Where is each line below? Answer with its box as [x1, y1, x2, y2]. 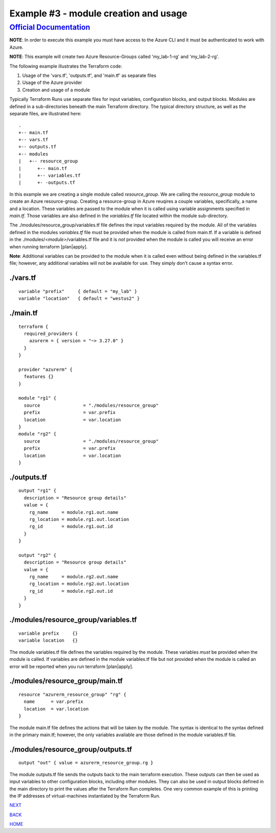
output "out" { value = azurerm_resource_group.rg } [18, 760, 153, 766]
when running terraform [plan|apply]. [9, 243, 88, 249]
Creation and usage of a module [22, 87, 90, 93]
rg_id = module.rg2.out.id [29, 588, 113, 594]
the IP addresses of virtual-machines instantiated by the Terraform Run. [9, 793, 160, 799]
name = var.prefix [24, 699, 84, 704]
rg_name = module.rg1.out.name [29, 509, 119, 515]
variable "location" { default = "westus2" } [18, 296, 140, 302]
